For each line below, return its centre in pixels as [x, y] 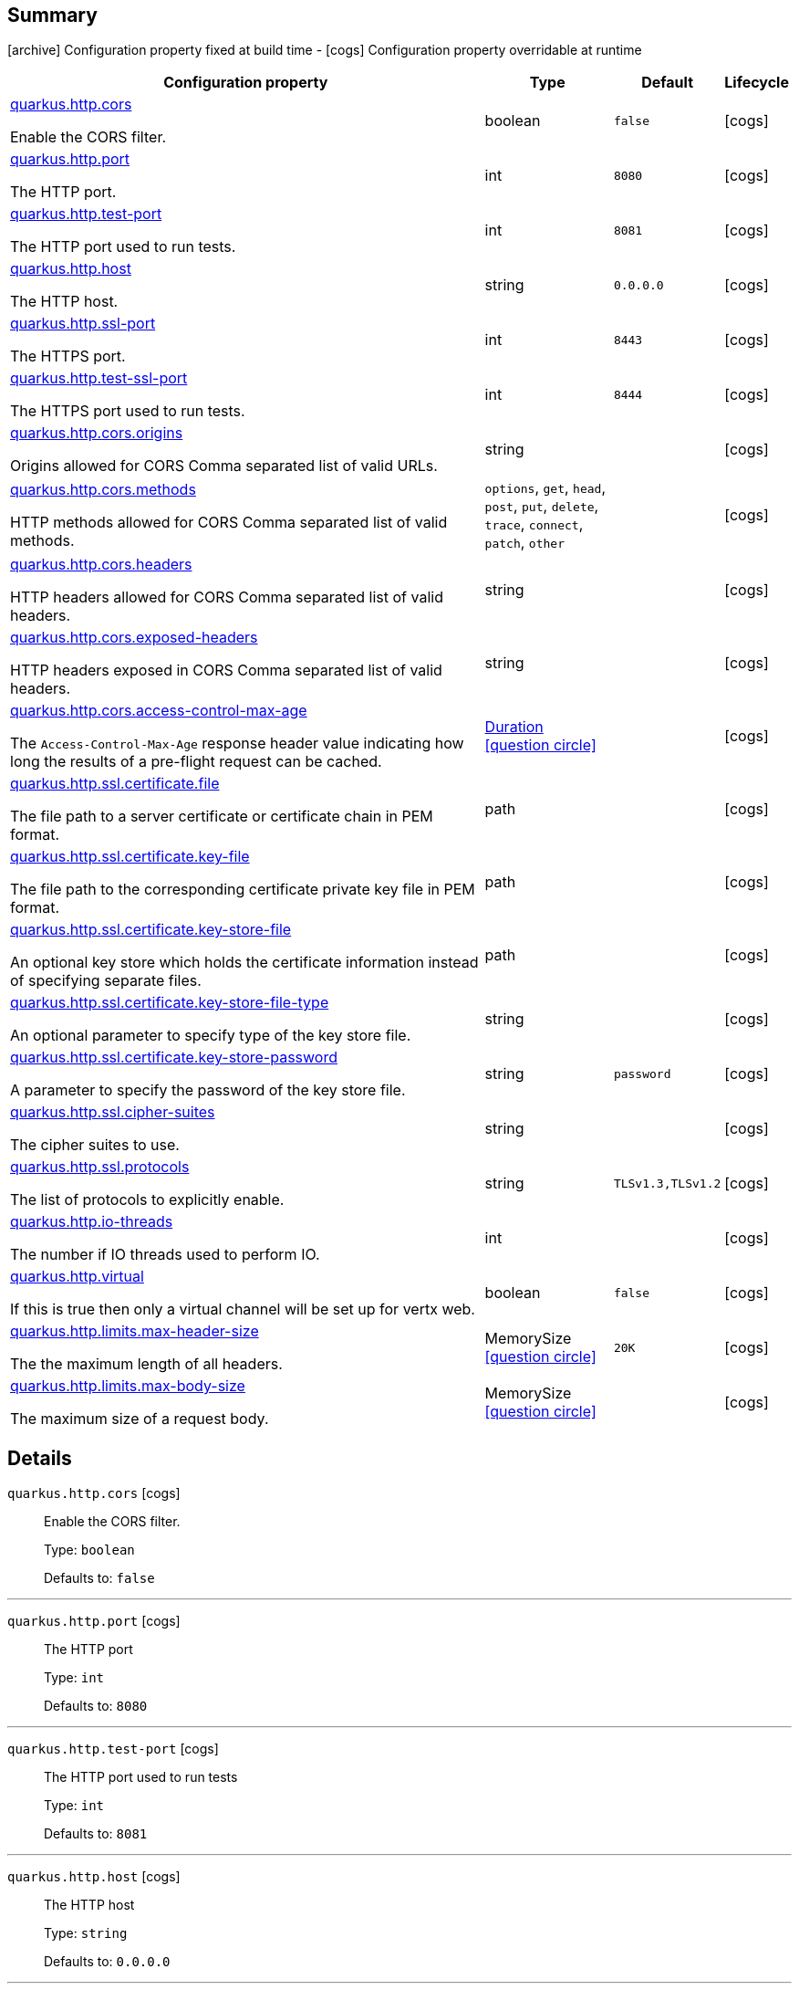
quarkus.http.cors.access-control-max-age [159, 711]
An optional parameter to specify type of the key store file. [211, 1036]
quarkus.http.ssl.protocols [100, 1167]
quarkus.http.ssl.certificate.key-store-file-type [170, 1003]
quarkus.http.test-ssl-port [99, 378]
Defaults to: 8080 [96, 1706]
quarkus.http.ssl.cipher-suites [113, 1112]
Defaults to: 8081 [96, 1834]
